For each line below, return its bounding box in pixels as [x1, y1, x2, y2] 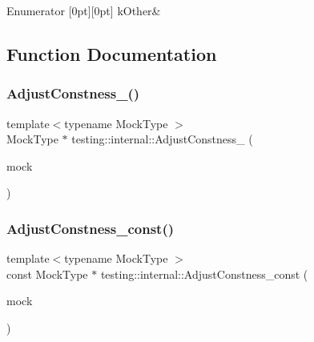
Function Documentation [6, 41, 217, 66]
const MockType [6, 265, 88, 282]
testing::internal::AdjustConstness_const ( [100, 265, 308, 282]
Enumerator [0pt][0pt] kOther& [6, 2, 161, 18]
